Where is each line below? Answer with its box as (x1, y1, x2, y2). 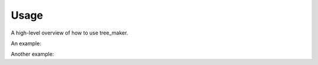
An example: (11, 40, 41, 47)
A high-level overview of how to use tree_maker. (11, 29, 128, 36)
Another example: (11, 50, 54, 58)
